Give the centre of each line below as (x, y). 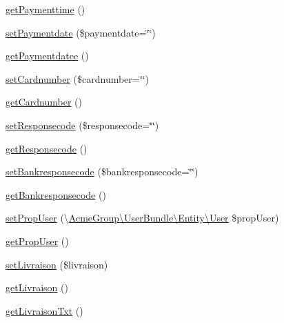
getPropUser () (37, 241)
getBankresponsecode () (56, 194)
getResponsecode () (47, 148)
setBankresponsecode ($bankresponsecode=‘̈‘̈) (102, 172)
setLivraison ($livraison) (57, 264)
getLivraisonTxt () (44, 310)
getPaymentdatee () (47, 56)
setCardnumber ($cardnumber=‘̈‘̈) (77, 78)
